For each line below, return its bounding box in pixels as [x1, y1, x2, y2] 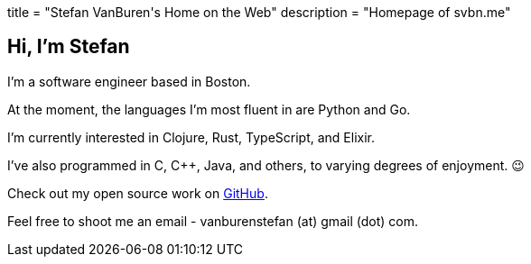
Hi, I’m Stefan [7, 35, 130, 59]
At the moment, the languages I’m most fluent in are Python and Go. [7, 101, 411, 117]
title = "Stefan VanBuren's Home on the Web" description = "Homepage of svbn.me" [7, 5, 511, 20]
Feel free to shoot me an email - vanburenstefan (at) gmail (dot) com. [7, 213, 418, 229]
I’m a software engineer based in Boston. [7, 73, 251, 89]
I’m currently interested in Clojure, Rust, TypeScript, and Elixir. [7, 129, 376, 145]
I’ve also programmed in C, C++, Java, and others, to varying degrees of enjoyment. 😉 [7, 157, 525, 173]
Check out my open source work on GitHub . [7, 185, 268, 201]
